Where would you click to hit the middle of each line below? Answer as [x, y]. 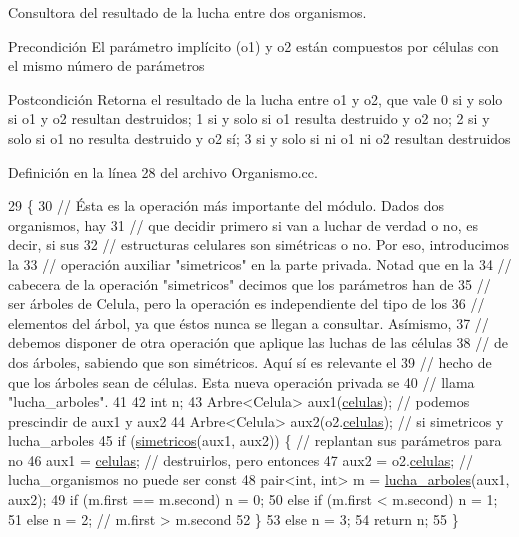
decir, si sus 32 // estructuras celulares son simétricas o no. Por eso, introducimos [258, 244]
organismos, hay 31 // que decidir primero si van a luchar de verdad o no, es [243, 224]
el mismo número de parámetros [106, 65]
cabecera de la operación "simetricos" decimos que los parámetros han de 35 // [249, 283]
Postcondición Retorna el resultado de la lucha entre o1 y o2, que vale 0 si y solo [255, 98]
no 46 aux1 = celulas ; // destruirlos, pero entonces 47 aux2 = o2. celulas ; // [240, 459]
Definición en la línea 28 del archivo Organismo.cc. [163, 171]
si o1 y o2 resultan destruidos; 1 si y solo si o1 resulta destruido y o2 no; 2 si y [249, 118]
